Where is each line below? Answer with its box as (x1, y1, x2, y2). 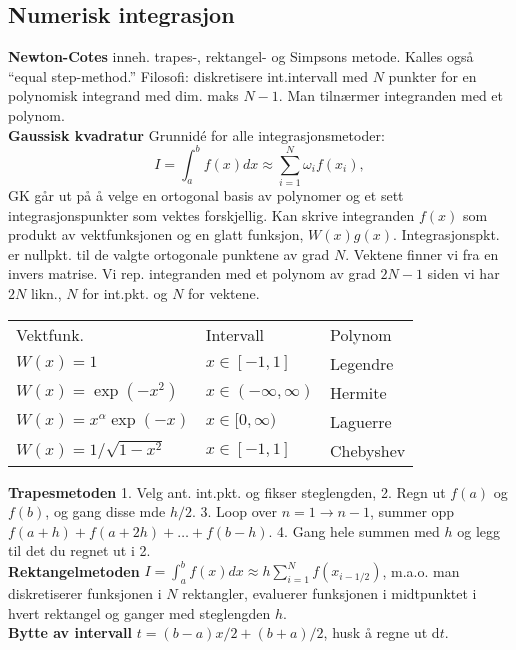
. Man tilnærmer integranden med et (278, 85, 503, 106)
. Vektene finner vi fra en (345, 243, 499, 264)
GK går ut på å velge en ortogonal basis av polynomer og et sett (8, 185, 404, 205)
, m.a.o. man (382, 560, 460, 581)
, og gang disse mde (45, 501, 166, 522)
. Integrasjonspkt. (392, 224, 500, 245)
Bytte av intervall (8, 622, 133, 643)
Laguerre (330, 409, 392, 433)
